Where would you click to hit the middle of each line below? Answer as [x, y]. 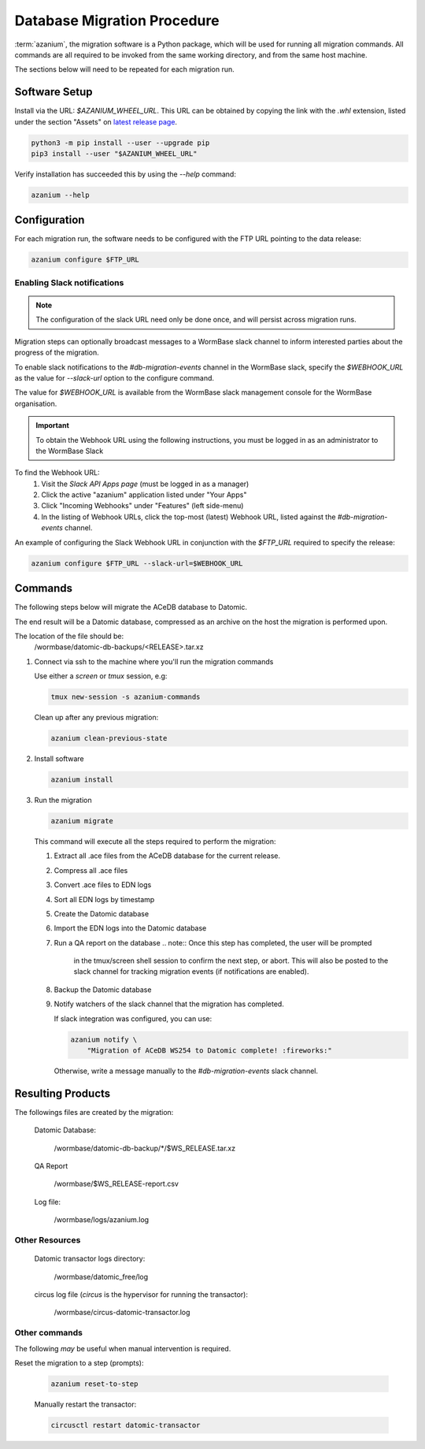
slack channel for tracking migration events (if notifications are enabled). [191, 972]
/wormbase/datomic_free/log [101, 1276]
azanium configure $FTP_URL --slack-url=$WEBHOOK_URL [137, 563]
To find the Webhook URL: [57, 473]
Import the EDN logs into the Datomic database [130, 928]
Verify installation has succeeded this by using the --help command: [125, 174]
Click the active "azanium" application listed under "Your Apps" [144, 495]
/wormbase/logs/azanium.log [102, 1220]
